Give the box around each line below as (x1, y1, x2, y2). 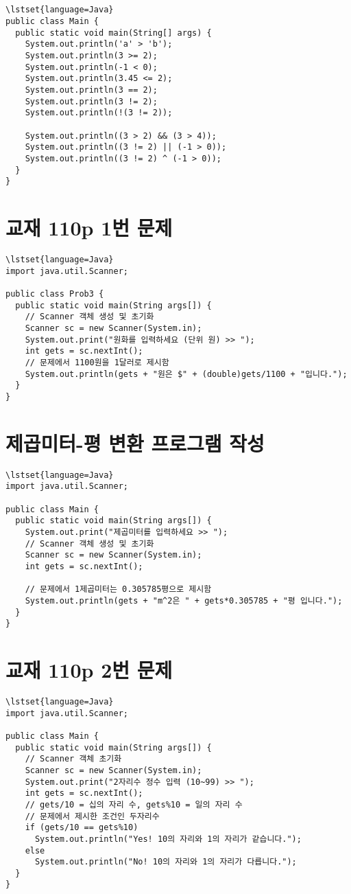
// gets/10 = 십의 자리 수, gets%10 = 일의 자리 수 (25, 799, 243, 810)
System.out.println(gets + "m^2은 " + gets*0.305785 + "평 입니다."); (25, 595, 343, 606)
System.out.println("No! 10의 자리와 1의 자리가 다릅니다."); (34, 857, 297, 867)
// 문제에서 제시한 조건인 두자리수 (25, 811, 160, 821)
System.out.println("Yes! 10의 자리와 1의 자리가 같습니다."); (34, 834, 302, 844)
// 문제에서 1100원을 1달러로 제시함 (25, 357, 169, 367)
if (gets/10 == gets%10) (25, 823, 138, 833)
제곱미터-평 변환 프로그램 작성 (5, 428, 265, 457)
